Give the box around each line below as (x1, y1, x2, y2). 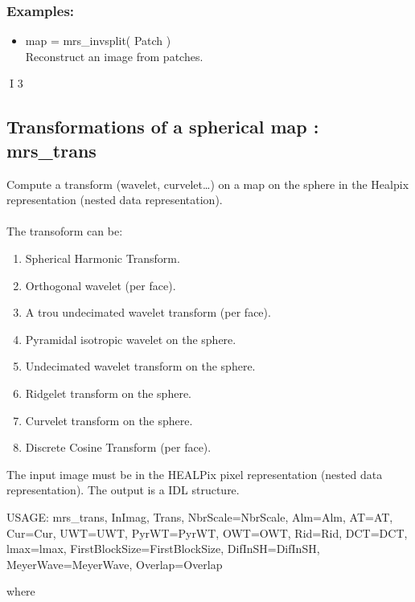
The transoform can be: (6, 223, 123, 240)
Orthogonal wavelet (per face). (25, 276, 176, 293)
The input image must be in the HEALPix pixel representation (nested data (6, 465, 383, 482)
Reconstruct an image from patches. (25, 47, 203, 64)
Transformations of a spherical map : (6, 114, 319, 139)
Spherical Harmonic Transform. (25, 249, 180, 266)
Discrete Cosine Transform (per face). (25, 439, 212, 456)
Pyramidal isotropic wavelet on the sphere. (25, 330, 236, 347)
